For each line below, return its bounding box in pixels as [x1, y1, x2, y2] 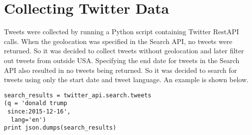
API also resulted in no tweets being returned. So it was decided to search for [4, 65, 237, 75]
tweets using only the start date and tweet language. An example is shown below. [4, 74, 249, 85]
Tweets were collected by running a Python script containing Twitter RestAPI [4, 26, 239, 37]
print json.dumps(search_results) [4, 124, 117, 132]
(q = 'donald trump [4, 100, 67, 107]
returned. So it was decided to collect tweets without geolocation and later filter [4, 45, 244, 56]
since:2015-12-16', [7, 108, 71, 115]
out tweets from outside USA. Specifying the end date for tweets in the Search [4, 55, 240, 65]
